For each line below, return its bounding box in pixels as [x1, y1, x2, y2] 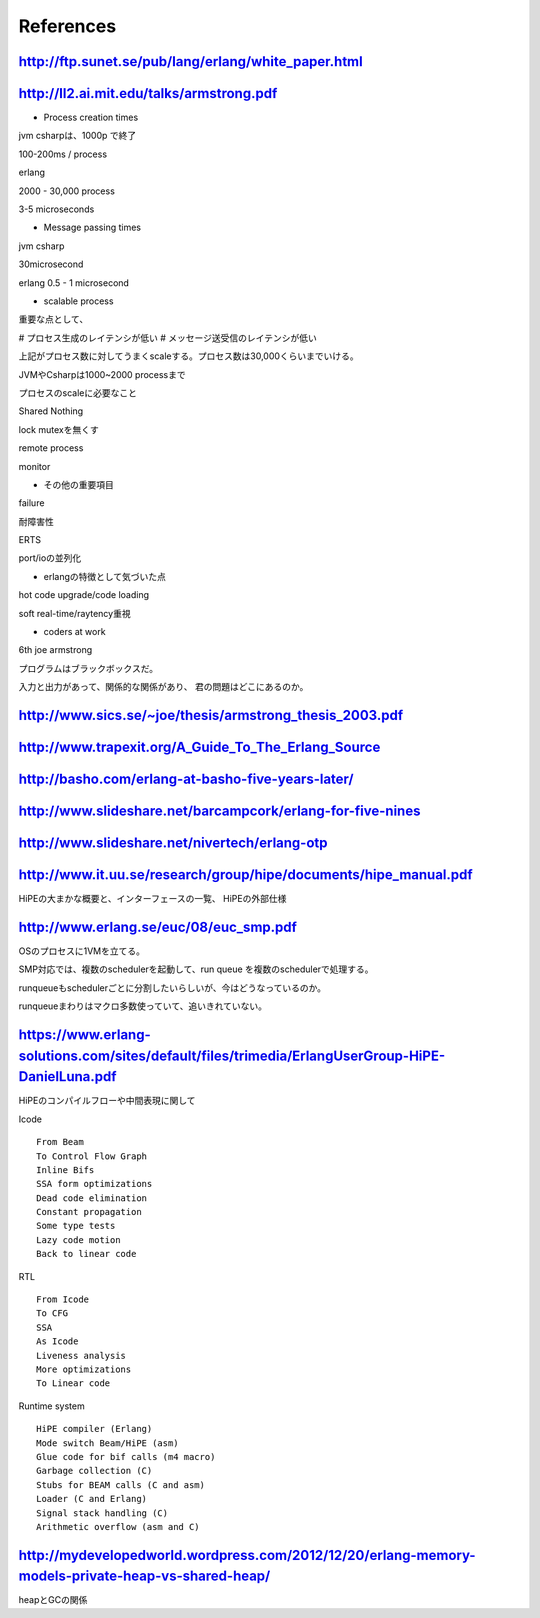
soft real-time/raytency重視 [18, 607, 131, 619]
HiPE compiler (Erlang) [36, 1423, 153, 1435]
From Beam [36, 1136, 84, 1148]
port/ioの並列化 [18, 552, 82, 564]
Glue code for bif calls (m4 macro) [36, 1451, 216, 1462]
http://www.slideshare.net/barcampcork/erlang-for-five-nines [18, 803, 421, 820]
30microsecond [18, 258, 84, 270]
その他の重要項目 [43, 478, 114, 490]
